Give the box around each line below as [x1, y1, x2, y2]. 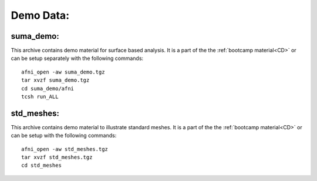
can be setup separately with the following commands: [11, 55, 144, 62]
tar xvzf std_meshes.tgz [21, 154, 93, 161]
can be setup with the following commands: [11, 132, 117, 139]
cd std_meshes [21, 162, 62, 169]
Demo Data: [11, 9, 70, 22]
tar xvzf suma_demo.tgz [21, 77, 90, 83]
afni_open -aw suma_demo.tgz [21, 68, 105, 75]
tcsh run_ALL [21, 93, 59, 100]
